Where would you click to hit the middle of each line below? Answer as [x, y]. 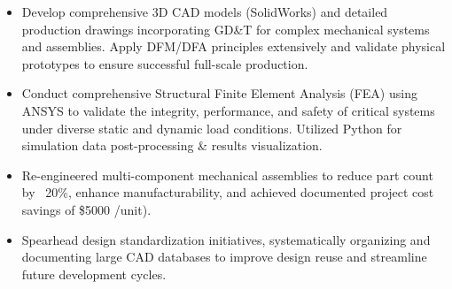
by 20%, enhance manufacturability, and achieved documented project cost [228, 192]
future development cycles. [94, 274]
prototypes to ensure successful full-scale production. [165, 63]
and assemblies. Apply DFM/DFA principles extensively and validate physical [234, 46]
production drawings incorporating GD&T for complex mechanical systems [226, 29]
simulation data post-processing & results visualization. [172, 145]
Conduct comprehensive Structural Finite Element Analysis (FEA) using [219, 93]
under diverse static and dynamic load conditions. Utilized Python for [212, 128]
